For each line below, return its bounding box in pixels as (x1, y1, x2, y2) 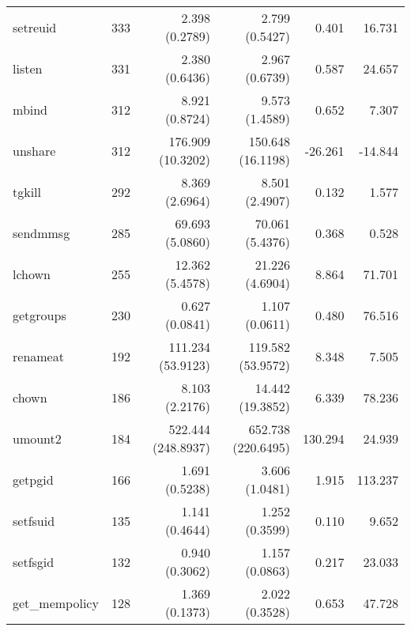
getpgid (13, 470, 54, 489)
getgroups (13, 305, 66, 324)
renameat (13, 346, 64, 365)
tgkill (13, 182, 42, 201)
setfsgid (13, 552, 55, 571)
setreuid (13, 17, 57, 36)
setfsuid (13, 511, 55, 530)
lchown (13, 264, 51, 283)
